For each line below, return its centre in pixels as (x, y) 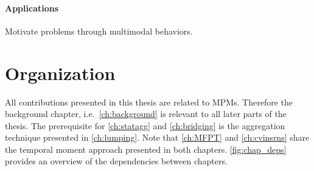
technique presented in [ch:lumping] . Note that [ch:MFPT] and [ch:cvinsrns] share (157, 137)
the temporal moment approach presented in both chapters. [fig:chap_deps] (146, 149)
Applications (32, 8)
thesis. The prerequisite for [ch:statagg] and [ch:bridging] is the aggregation (145, 125)
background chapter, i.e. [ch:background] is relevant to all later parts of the (146, 114)
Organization (60, 72)
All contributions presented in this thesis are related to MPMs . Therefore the (149, 102)
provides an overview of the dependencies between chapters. (116, 161)
